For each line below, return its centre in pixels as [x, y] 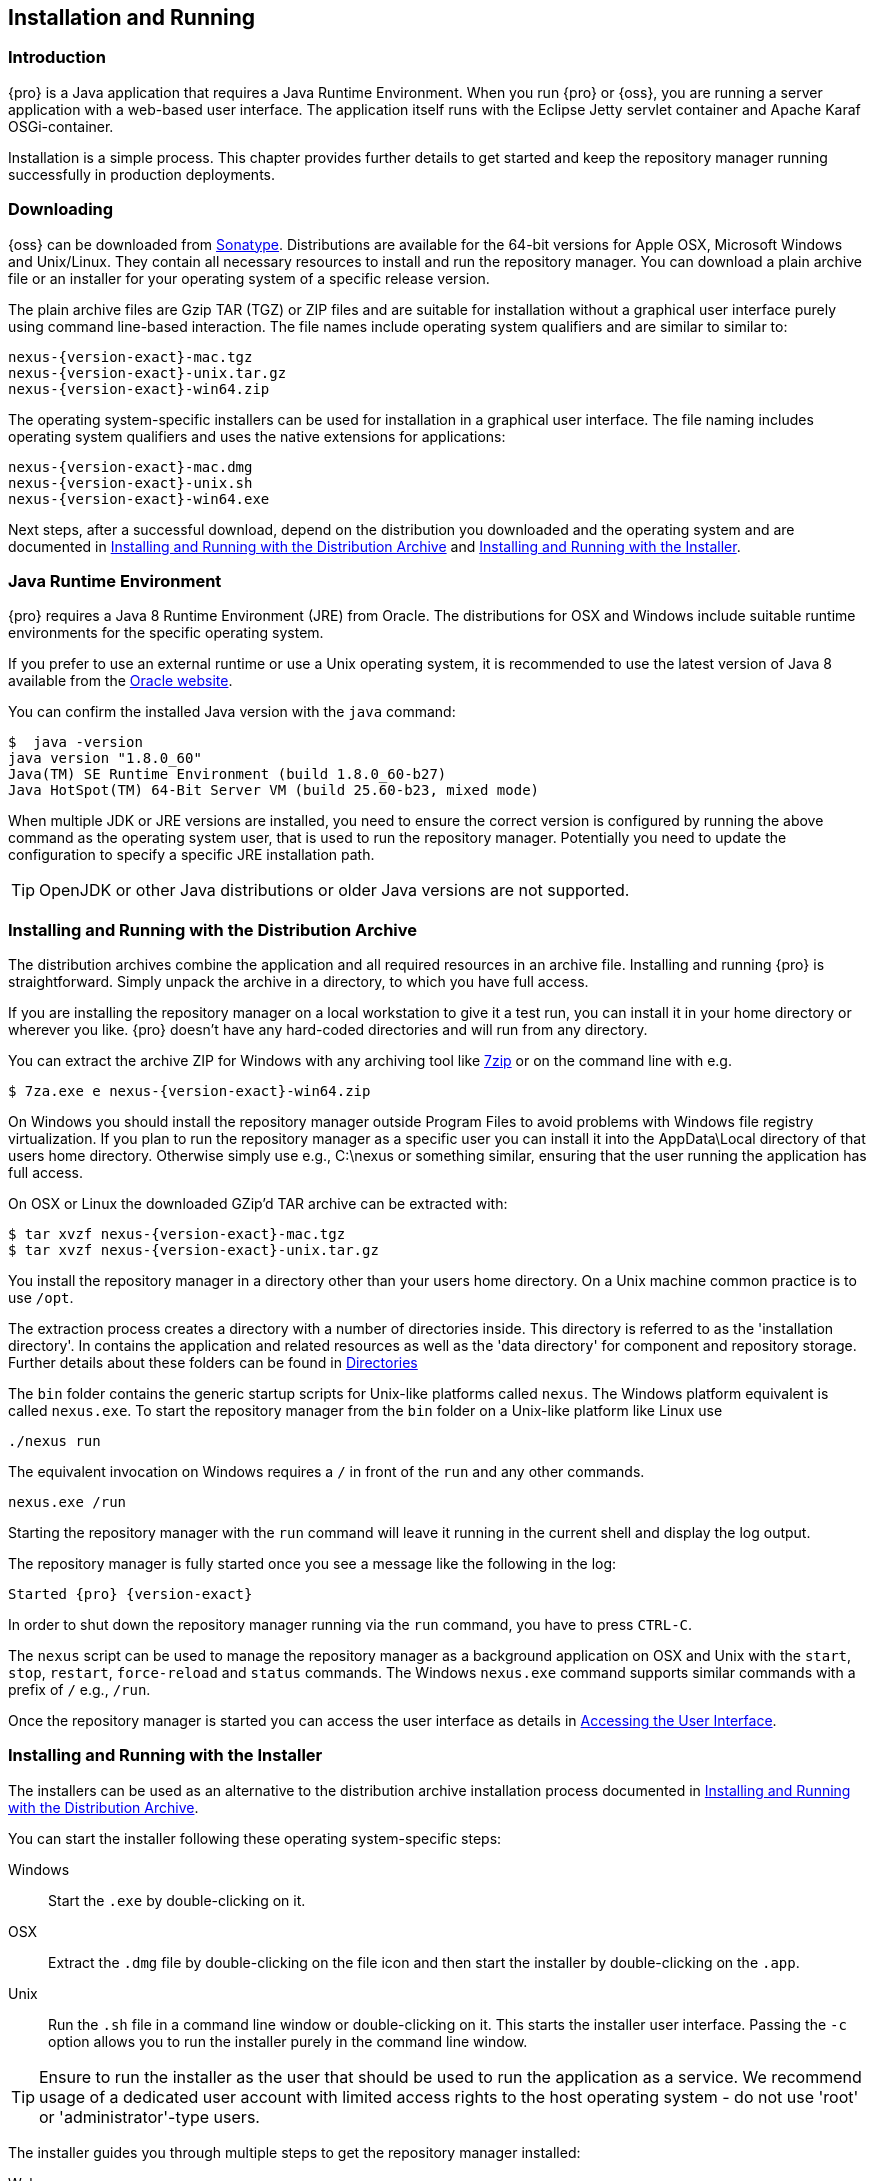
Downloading [61, 209]
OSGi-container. [61, 126]
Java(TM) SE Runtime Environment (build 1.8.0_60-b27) [227, 774]
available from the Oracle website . [120, 681]
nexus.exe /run [67, 1502]
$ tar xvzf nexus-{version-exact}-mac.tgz [177, 1234]
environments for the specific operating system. [166, 633]
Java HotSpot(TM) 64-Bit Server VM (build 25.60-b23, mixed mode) [274, 790]
